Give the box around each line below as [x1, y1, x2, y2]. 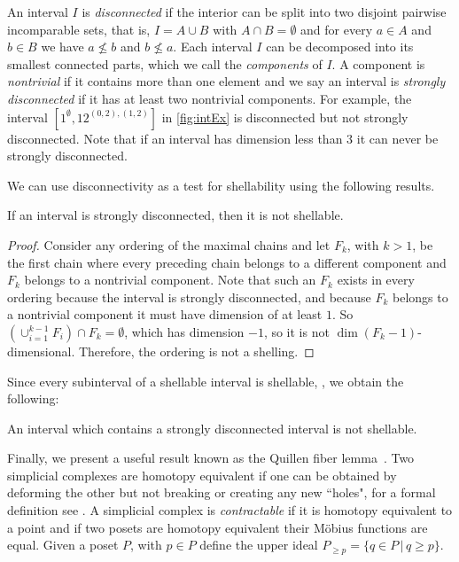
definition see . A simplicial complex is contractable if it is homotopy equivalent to [7, 501, 453, 519]
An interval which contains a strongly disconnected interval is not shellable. [7, 418, 417, 437]
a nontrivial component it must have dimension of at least [7, 305, 323, 324]
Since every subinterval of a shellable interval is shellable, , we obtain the [7, 371, 404, 390]
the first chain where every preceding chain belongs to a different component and [7, 253, 447, 271]
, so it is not [263, 322, 330, 340]
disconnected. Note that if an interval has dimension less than [7, 129, 343, 147]
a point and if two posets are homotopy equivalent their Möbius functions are [7, 518, 428, 536]
